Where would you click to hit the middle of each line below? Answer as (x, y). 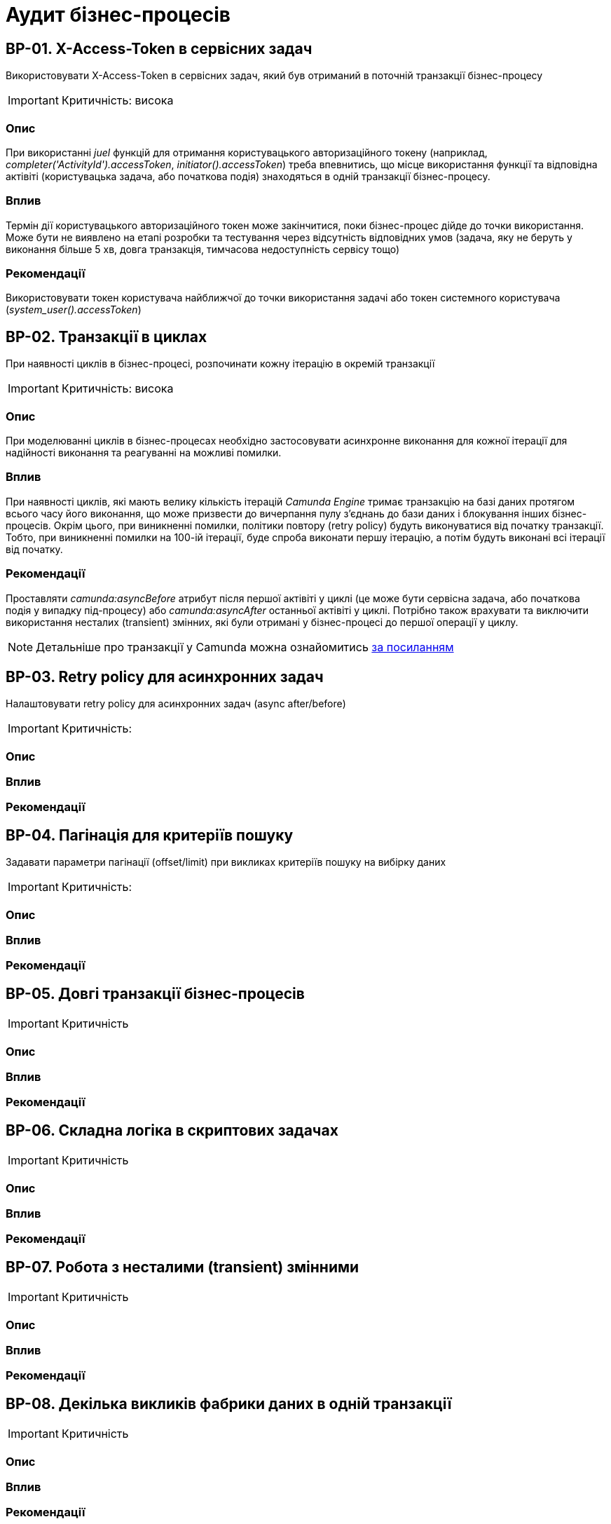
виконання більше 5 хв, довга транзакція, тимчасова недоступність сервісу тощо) (203, 249)
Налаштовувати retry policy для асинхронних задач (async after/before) (176, 704)
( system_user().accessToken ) (74, 310)
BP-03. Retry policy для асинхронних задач (165, 676)
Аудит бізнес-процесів (118, 15)
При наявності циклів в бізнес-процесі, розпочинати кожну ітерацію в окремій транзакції (220, 364)
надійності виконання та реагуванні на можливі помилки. (144, 453)
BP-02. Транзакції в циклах (107, 336)
